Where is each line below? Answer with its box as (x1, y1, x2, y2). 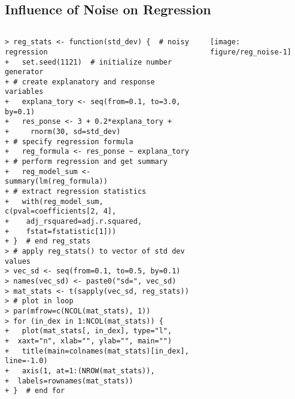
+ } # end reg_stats (5, 237, 91, 246)
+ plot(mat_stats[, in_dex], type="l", (5, 327, 172, 336)
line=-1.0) (5, 357, 48, 366)
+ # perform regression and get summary (5, 157, 168, 166)
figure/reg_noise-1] (210, 47, 292, 56)
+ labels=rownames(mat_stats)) (5, 376, 133, 385)
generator (5, 68, 44, 77)
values (5, 257, 31, 266)
